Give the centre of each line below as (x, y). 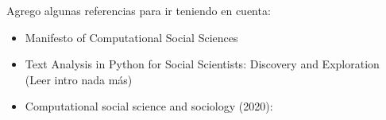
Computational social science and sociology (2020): (149, 106)
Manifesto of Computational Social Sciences (131, 37)
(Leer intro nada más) (79, 79)
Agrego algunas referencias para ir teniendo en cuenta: (139, 10)
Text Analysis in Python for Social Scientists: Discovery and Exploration (202, 64)
